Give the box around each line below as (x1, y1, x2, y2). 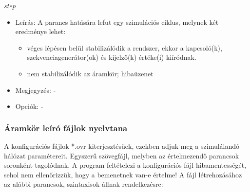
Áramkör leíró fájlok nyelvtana (4, 122, 128, 134)
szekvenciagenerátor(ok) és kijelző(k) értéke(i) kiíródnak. (27, 52, 196, 62)
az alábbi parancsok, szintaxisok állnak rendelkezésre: (4, 179, 163, 189)
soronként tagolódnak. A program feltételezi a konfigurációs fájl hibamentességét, (4, 160, 247, 170)
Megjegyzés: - (15, 85, 56, 95)
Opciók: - (15, 101, 43, 111)
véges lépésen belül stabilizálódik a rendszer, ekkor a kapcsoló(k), (27, 42, 222, 52)
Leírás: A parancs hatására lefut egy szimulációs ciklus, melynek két (15, 17, 219, 27)
